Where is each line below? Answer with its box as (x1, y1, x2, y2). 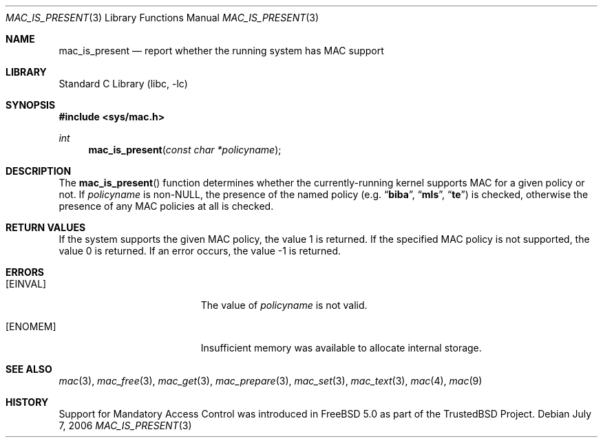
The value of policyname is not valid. (200, 299, 368, 311)
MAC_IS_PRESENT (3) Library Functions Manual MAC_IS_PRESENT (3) (6, 12, 319, 23)
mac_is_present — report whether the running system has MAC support (59, 45, 384, 56)
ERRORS (6, 266, 45, 278)
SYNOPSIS (6, 99, 56, 111)
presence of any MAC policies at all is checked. (59, 200, 274, 212)
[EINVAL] (6, 278, 47, 290)
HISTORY (6, 396, 49, 408)
